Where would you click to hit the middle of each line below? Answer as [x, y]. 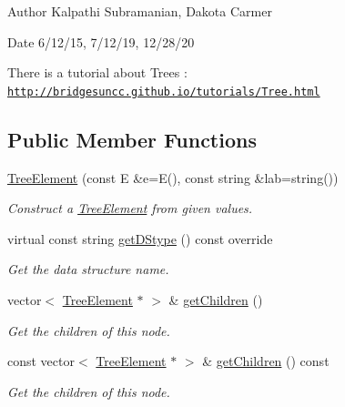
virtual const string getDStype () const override [140, 238]
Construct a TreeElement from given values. [130, 208]
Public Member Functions [132, 139]
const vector [41, 361]
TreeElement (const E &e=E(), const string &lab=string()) [173, 177]
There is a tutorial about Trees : [97, 72]
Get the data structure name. [88, 269]
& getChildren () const [266, 361]
